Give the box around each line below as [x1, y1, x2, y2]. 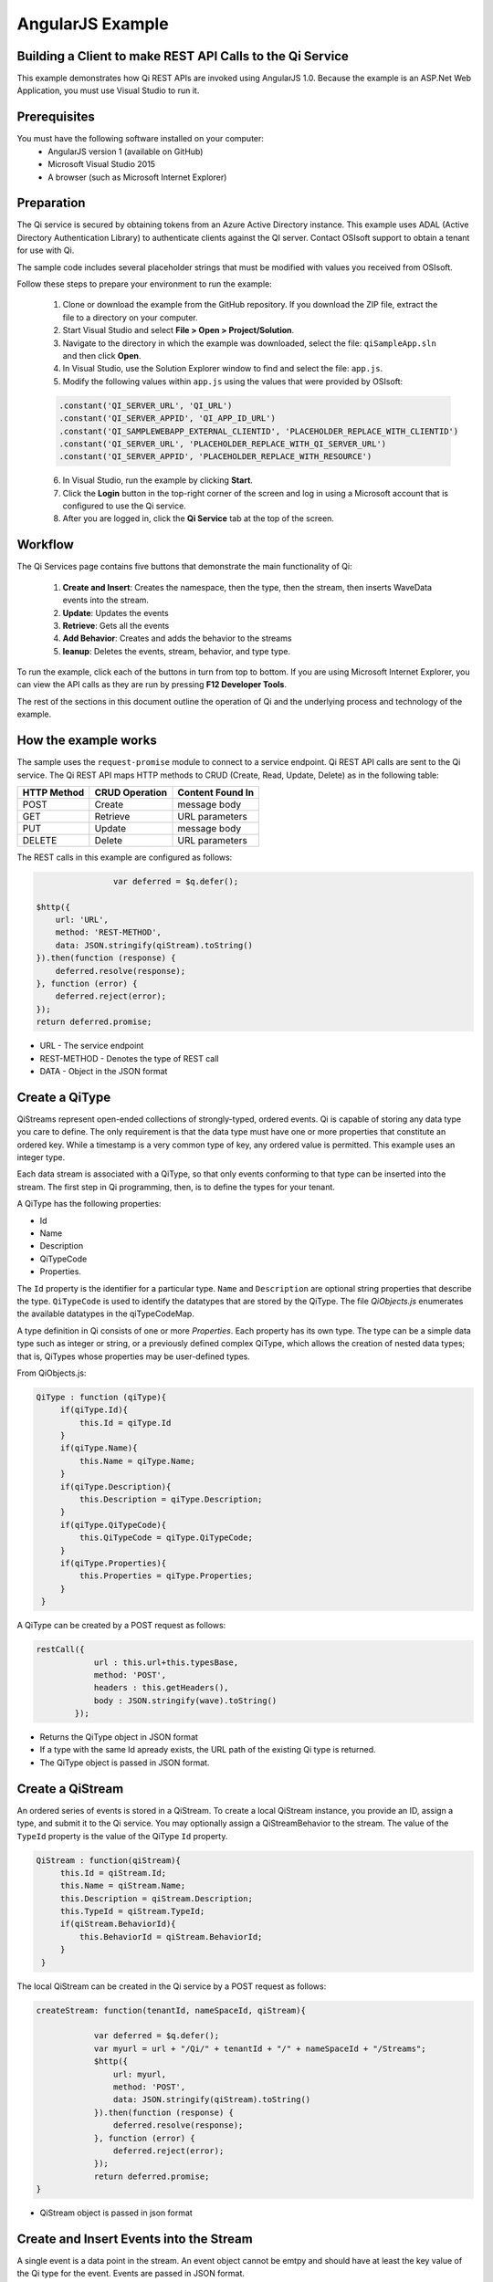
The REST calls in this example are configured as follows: [16, 852, 233, 863]
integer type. [16, 1152, 66, 1163]
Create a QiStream [16, 1781, 124, 1796]
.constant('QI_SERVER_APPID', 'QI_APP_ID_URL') [58, 413, 276, 424]
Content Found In [177, 786, 255, 799]
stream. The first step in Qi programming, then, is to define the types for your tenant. [16, 1181, 335, 1192]
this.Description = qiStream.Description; [59, 1893, 253, 1903]
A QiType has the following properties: [16, 1199, 162, 1209]
